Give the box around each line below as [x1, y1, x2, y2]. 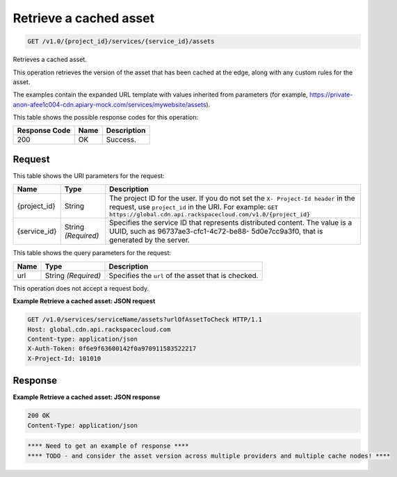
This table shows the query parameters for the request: [13, 249, 172, 257]
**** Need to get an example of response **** [27, 442, 189, 450]
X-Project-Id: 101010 [27, 355, 102, 362]
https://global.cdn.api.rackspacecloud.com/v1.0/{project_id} [108, 211, 311, 218]
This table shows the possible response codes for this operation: [13, 113, 199, 122]
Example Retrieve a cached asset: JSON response [13, 393, 161, 401]
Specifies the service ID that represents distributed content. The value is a [108, 218, 353, 227]
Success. [106, 135, 137, 145]
